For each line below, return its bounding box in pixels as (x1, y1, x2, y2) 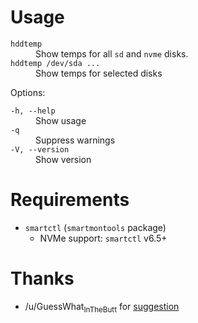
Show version (35, 153, 92, 165)
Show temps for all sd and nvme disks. (35, 47, 189, 60)
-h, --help (10, 106, 56, 116)
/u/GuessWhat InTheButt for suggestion (24, 300, 180, 315)
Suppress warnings (35, 134, 116, 146)
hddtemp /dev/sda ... (10, 58, 101, 68)
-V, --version (10, 144, 70, 155)
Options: (10, 86, 46, 98)
